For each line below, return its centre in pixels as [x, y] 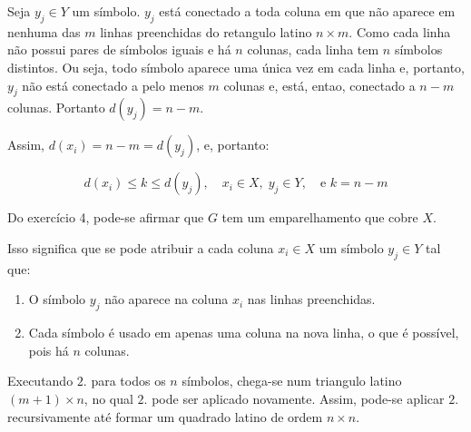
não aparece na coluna [167, 299]
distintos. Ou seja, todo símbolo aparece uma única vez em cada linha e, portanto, [236, 67]
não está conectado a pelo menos [113, 85]
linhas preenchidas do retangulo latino [206, 31]
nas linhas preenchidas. [311, 299]
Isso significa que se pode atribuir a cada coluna [141, 247]
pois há [49, 350]
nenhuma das [44, 31]
